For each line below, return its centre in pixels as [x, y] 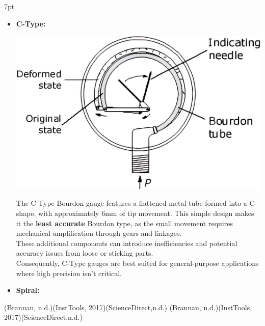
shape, [26, 213]
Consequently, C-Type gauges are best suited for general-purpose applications [137, 263]
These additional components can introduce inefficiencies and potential [127, 243]
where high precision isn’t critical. [69, 273]
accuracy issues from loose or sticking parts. [85, 253]
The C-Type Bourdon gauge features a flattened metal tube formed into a [131, 203]
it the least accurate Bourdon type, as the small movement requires [124, 223]
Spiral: [28, 290]
